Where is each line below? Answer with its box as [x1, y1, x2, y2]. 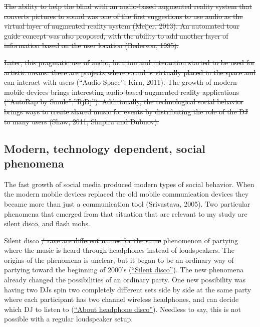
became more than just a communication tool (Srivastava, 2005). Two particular [4, 198, 250, 209]
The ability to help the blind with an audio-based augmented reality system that [4, 1, 252, 11]
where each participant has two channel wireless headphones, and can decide [4, 294, 239, 304]
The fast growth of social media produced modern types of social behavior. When [4, 179, 254, 189]
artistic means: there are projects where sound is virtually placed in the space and [4, 67, 256, 77]
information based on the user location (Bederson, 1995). [4, 40, 179, 51]
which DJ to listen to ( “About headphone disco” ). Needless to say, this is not [4, 303, 241, 314]
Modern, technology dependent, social [4, 140, 205, 156]
